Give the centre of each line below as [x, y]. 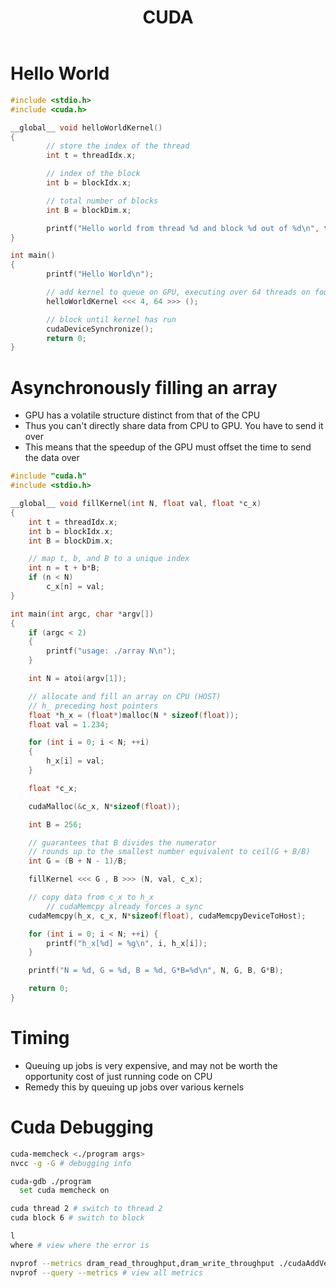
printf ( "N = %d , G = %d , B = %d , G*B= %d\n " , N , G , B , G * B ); [156, 971]
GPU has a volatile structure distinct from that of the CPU [142, 415]
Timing [40, 1038]
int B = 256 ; [55, 824]
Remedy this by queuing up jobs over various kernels [134, 1087]
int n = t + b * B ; [64, 568]
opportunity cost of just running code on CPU [118, 1076]
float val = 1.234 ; [69, 724]
